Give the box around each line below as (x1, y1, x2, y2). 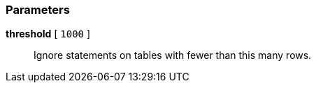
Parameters (6, 3, 70, 17)
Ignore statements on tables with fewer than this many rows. (34, 49, 312, 62)
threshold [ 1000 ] (6, 28, 91, 40)
